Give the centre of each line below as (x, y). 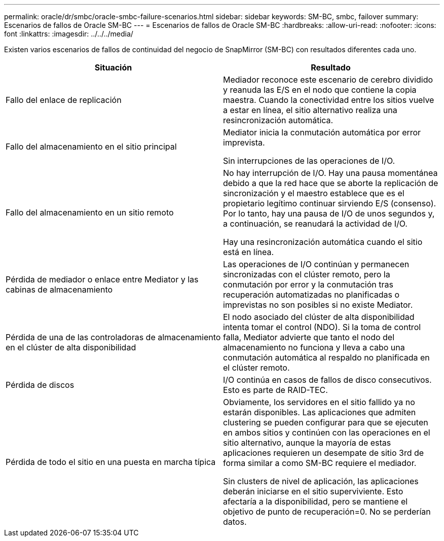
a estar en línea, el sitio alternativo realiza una (310, 110)
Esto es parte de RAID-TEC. (275, 390)
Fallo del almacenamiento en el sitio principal (91, 147)
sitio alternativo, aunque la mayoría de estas (307, 443)
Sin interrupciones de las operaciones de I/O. (309, 161)
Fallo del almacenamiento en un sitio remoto (90, 212)
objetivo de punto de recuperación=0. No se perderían (327, 512)
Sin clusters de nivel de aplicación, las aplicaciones (321, 481)
